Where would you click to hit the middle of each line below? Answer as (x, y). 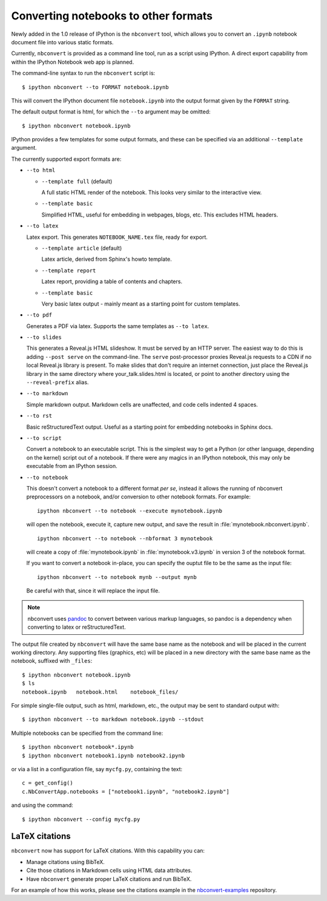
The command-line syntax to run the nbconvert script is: (83, 73)
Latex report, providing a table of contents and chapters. (112, 281)
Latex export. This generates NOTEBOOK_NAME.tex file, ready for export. (117, 237)
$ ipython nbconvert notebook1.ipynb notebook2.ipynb (103, 755)
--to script (44, 438)
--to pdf (39, 315)
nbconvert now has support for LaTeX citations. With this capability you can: (108, 851)
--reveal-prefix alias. (58, 383)
